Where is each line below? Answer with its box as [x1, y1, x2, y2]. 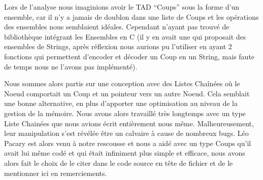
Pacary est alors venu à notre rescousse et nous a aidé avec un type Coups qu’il [4, 137, 251, 148]
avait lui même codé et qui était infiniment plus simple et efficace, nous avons [4, 148, 245, 158]
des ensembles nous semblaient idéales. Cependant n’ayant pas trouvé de [4, 21, 229, 32]
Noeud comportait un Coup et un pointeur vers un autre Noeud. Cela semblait [4, 88, 250, 98]
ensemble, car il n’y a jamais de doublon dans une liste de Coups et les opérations [4, 11, 259, 22]
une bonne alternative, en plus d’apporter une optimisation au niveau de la [4, 98, 238, 109]
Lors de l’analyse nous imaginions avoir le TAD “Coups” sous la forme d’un [4, 2, 240, 12]
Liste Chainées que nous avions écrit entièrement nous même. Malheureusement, [4, 118, 254, 128]
